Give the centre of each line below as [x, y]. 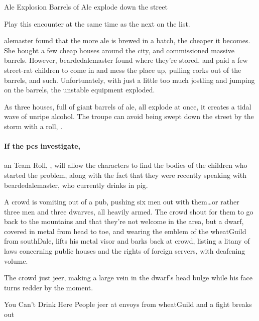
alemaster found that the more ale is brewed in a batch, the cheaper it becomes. [127, 40]
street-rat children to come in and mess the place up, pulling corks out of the [123, 70]
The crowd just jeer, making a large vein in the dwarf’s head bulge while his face [128, 278]
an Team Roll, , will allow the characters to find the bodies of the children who [126, 165]
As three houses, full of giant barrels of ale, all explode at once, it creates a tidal [128, 106]
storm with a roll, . [33, 126]
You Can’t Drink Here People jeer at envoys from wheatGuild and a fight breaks [128, 304]
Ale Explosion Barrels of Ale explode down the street [86, 7]
